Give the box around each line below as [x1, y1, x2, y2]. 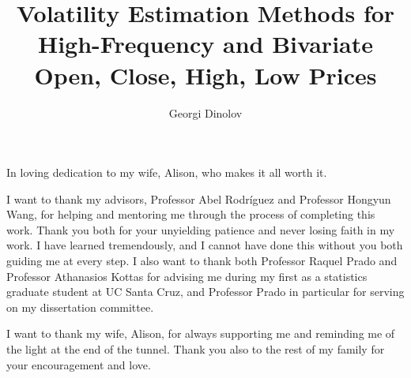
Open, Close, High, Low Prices [34, 58, 377, 91]
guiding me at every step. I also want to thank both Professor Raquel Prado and [6, 253, 398, 269]
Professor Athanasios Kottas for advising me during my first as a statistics [6, 268, 368, 284]
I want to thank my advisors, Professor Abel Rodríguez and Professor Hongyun [6, 190, 391, 207]
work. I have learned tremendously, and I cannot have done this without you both [6, 237, 403, 253]
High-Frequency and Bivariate [37, 28, 373, 60]
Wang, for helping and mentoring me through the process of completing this [6, 206, 375, 223]
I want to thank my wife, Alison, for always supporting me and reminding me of [6, 325, 395, 342]
